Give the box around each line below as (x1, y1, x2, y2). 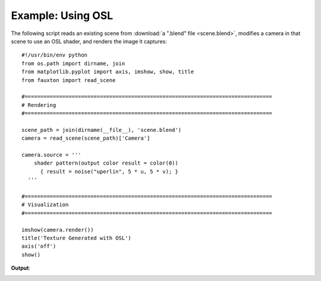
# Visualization (21, 201, 69, 208)
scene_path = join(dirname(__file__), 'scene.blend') (21, 127, 181, 133)
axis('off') (21, 243, 56, 250)
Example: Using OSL (11, 9, 114, 22)
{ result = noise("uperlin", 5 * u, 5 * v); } (40, 168, 178, 175)
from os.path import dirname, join (21, 60, 125, 67)
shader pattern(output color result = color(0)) (33, 160, 178, 166)
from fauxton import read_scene (21, 77, 116, 83)
